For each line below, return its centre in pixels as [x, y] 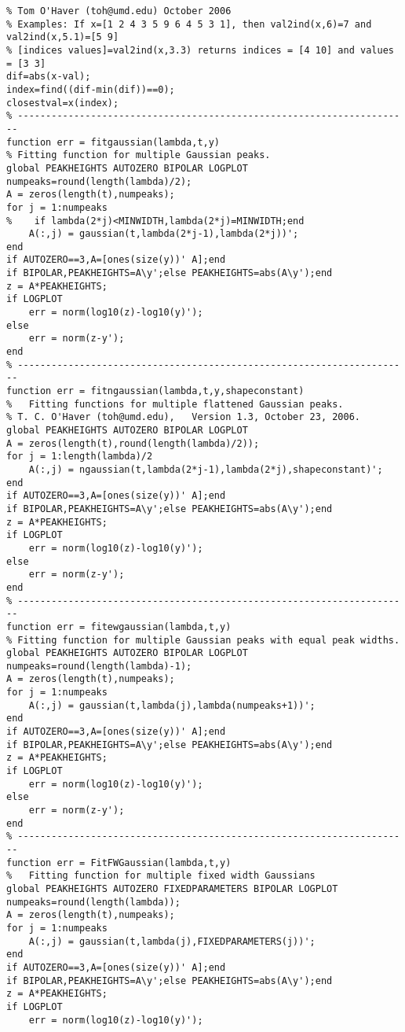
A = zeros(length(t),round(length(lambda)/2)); [133, 443]
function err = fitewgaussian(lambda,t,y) [119, 627]
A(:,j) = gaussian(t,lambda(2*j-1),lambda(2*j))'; [164, 234]
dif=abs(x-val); [49, 77]
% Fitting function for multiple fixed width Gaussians [161, 876]
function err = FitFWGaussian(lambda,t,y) [119, 862]
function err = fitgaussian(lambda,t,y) [113, 142]
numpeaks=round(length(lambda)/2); [99, 181]
